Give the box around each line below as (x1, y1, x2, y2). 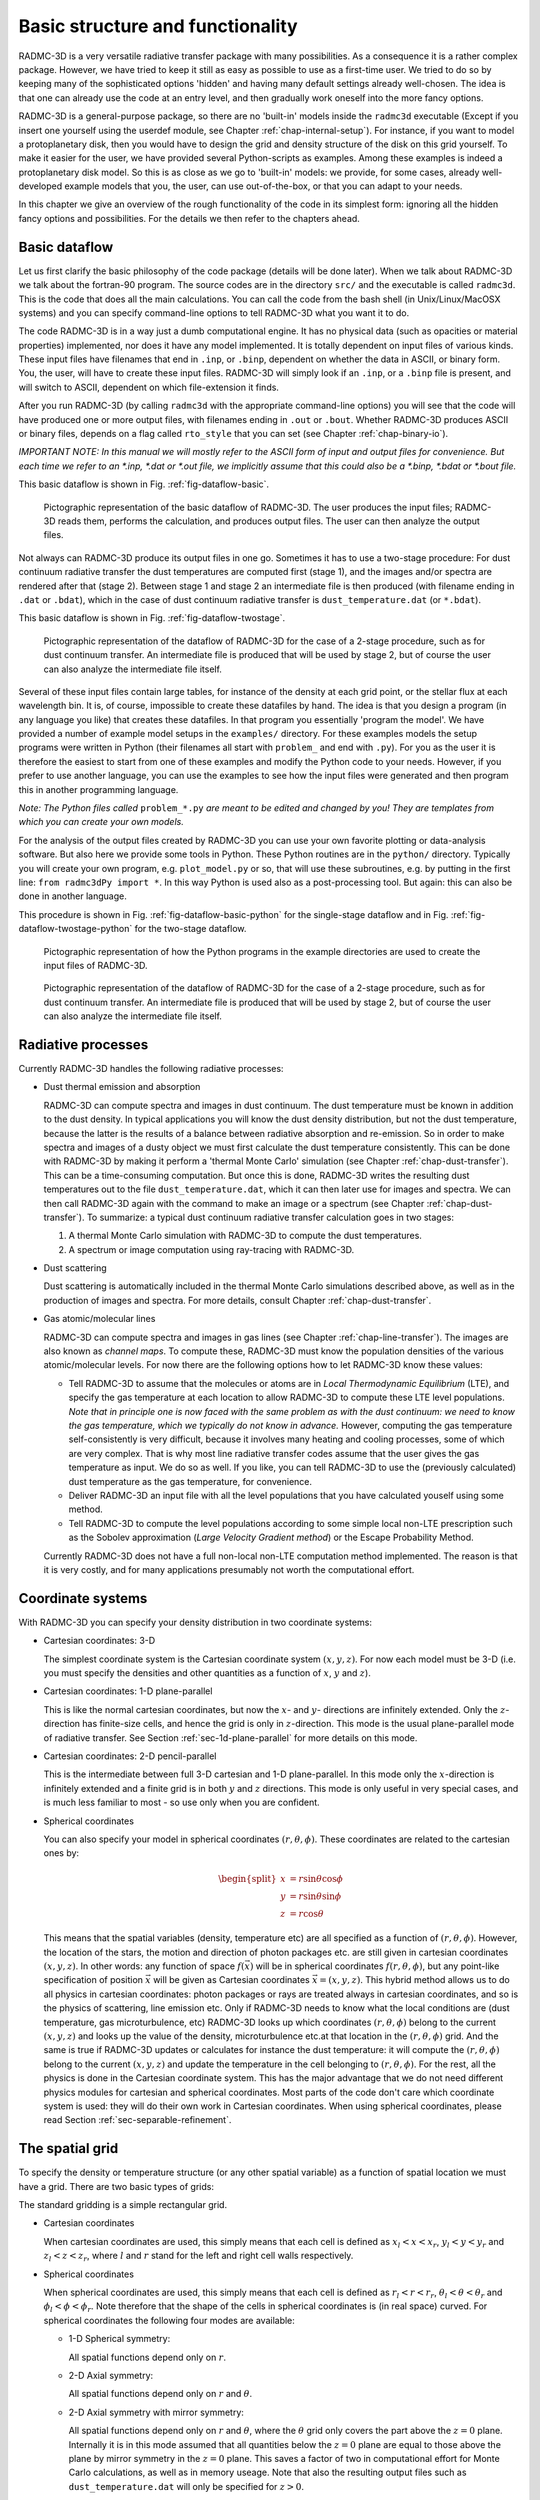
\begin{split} (218, 1873, 277, 1885)
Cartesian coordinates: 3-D (43, 1635, 156, 1647)
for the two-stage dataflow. (134, 923, 247, 935)
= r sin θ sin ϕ (289, 1891, 342, 1902)
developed (18, 180, 63, 192)
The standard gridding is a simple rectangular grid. (18, 2199, 228, 2211)
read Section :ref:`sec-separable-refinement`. (43, 2114, 232, 2126)
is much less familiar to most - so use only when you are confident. (43, 1796, 320, 1809)
